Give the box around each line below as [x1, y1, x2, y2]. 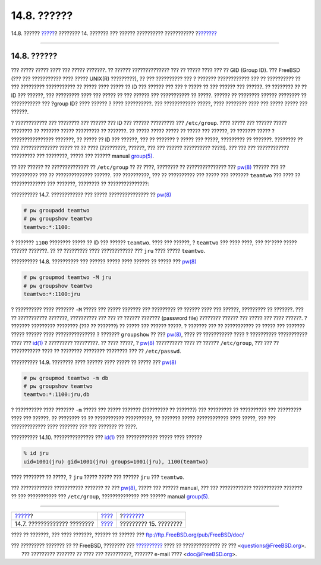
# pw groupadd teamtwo [23, 207, 90, 214]
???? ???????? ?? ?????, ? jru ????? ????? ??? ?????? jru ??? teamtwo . [11, 473, 184, 481]
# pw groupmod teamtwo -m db [23, 375, 109, 381]
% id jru [23, 450, 49, 457]
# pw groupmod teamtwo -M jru [23, 274, 112, 281]
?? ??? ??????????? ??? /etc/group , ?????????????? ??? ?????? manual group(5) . [11, 492, 210, 500]
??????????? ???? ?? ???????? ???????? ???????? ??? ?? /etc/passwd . [11, 348, 181, 355]
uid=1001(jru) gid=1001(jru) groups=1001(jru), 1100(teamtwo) [23, 458, 209, 465]
